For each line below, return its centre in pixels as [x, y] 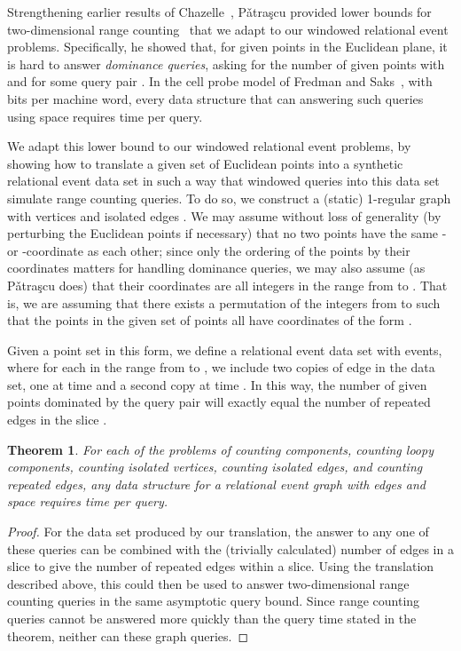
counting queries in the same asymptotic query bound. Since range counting [214, 601]
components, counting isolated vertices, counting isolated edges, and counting [215, 467]
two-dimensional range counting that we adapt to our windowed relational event [228, 29]
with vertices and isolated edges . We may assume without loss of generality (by [224, 215]
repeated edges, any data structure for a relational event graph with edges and [216, 484]
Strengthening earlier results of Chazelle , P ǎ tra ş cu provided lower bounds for [219, 12]
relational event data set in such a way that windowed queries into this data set [223, 181]
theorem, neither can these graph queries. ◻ [128, 635]
